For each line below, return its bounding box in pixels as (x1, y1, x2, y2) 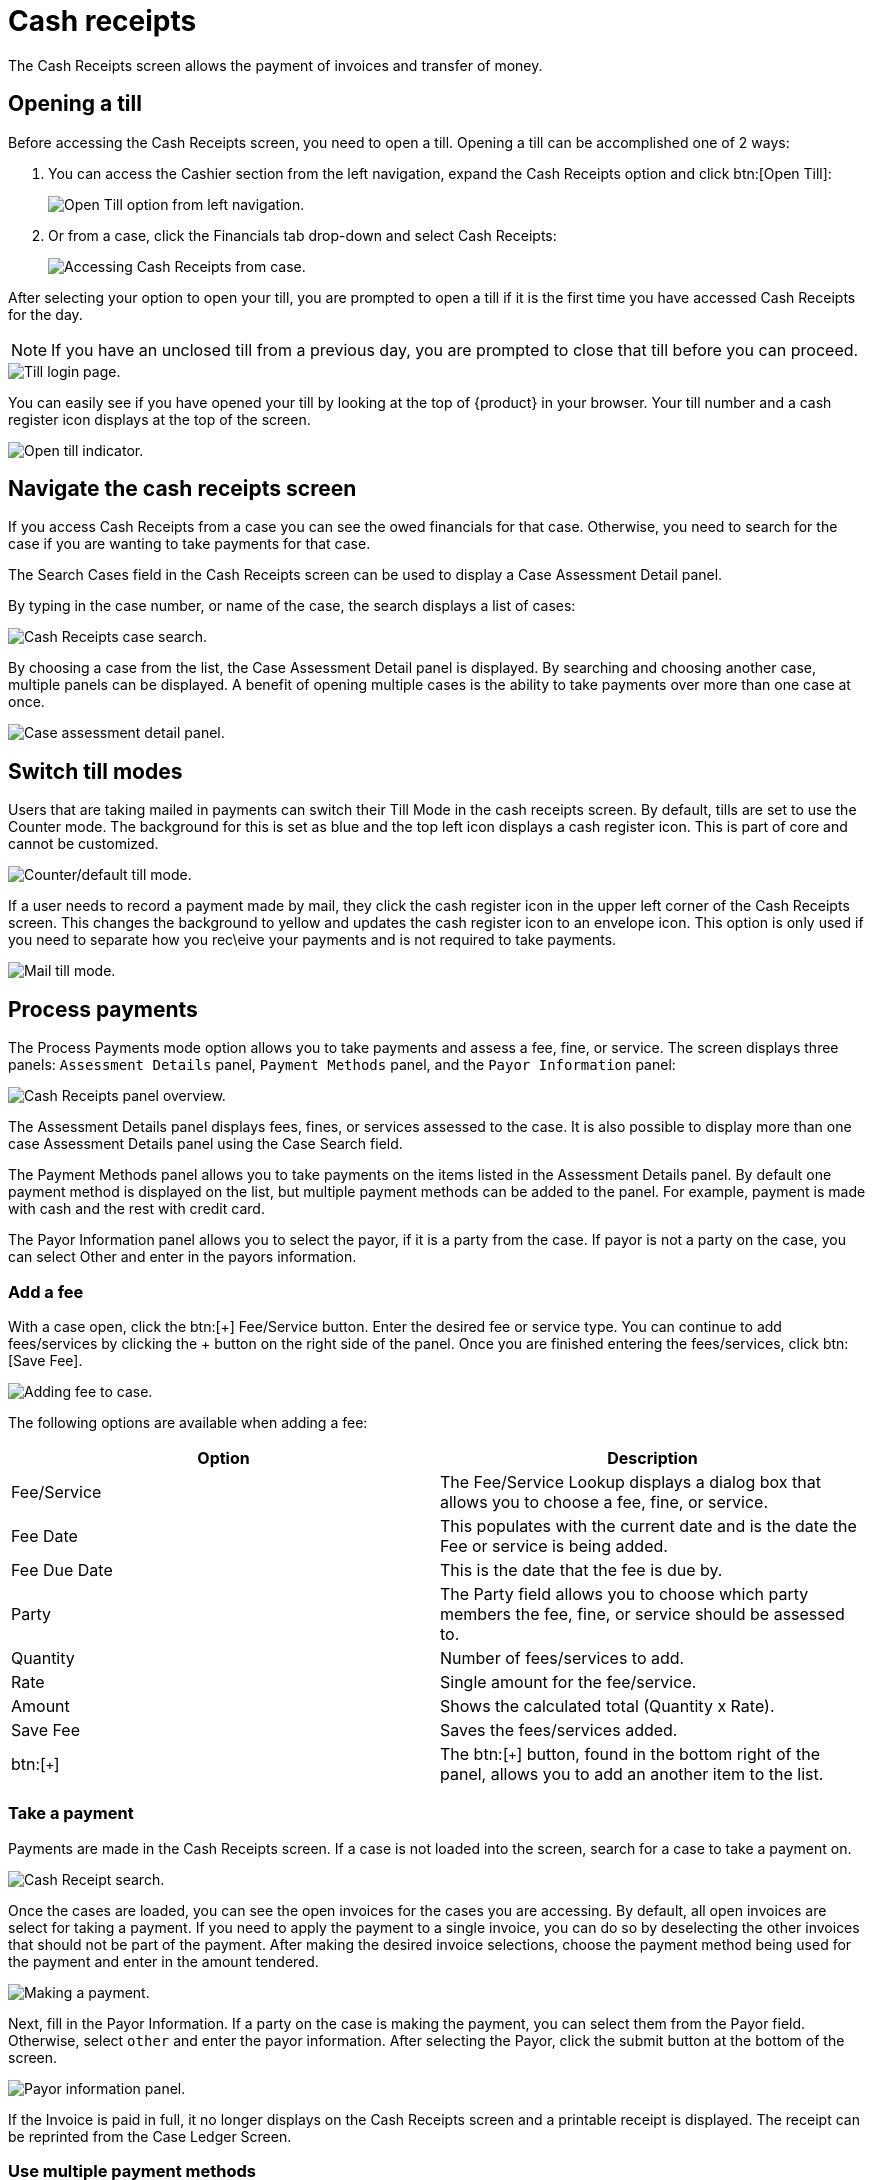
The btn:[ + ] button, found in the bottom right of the (440, 1743, 820, 1764)
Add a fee (8, 1281, 84, 1302)
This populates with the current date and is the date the (440, 1515, 857, 1536)
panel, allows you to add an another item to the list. (440, 1763, 824, 1784)
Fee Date (11, 1525, 78, 1546)
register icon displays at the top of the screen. (8, 410, 311, 428)
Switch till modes (8, 758, 183, 784)
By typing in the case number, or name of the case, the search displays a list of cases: (8, 597, 576, 615)
